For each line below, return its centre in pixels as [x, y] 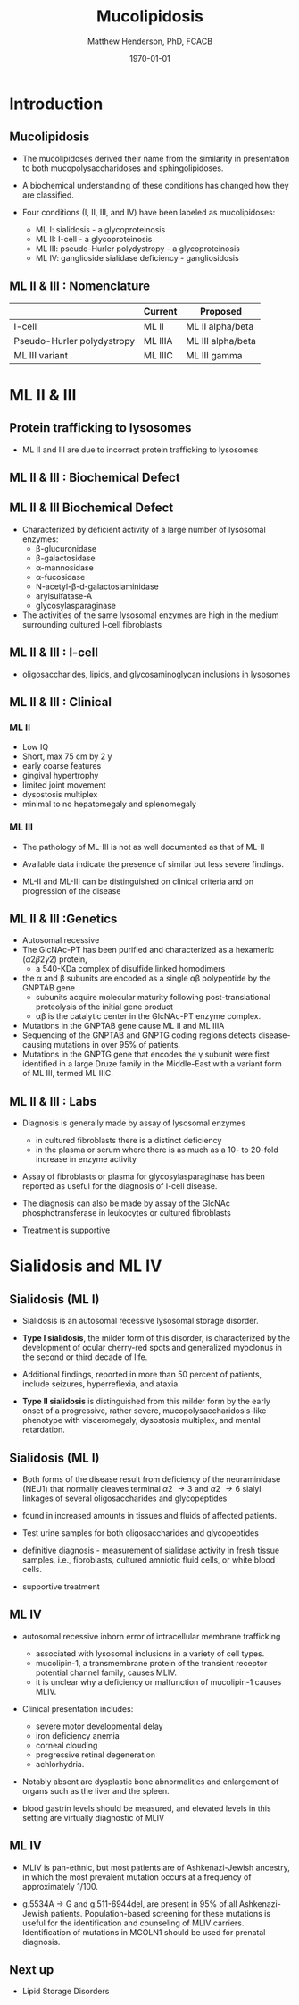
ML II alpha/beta [220, 326]
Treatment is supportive [66, 1230]
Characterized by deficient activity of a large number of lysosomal [144, 529]
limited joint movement [64, 785]
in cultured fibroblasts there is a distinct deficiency [129, 1141]
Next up [32, 1970]
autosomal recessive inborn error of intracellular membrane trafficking [151, 1636]
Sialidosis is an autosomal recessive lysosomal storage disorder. [140, 1321]
